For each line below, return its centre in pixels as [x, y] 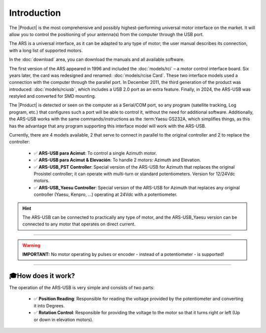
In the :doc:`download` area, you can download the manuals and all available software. [97, 60]
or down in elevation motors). [64, 319]
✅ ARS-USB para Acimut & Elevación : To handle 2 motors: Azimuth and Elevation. [117, 160]
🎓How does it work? [42, 276]
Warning [31, 245]
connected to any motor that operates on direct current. [79, 224]
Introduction [35, 13]
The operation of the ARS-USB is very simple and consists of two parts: [82, 288]
